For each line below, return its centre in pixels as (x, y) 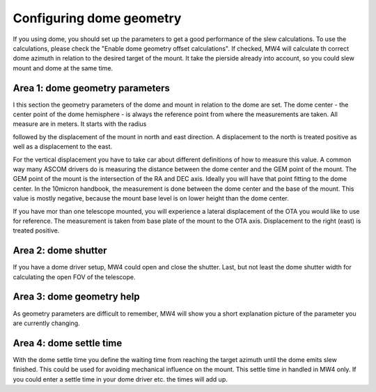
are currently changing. (46, 323)
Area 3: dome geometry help (76, 297)
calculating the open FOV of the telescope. (74, 277)
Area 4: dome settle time (68, 343)
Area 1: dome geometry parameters (91, 88)
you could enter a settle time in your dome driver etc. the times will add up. (120, 379)
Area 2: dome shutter (60, 251)
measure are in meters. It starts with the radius (80, 124)
